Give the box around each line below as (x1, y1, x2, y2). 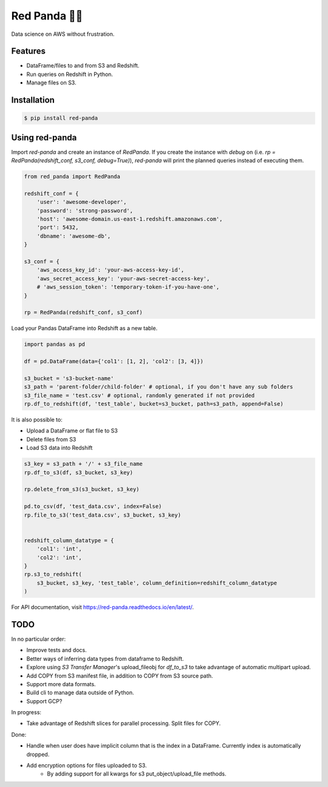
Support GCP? (26, 697, 63, 704)
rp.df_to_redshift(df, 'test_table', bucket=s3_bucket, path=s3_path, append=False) (24, 401, 284, 407)
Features (11, 46, 46, 56)
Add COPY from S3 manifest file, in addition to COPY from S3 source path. (26, 672, 213, 680)
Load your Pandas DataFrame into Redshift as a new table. (11, 325, 158, 332)
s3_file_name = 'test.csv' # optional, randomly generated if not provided (24, 392, 255, 399)
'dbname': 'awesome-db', (36, 233, 111, 239)
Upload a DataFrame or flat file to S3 (26, 427, 118, 434)
